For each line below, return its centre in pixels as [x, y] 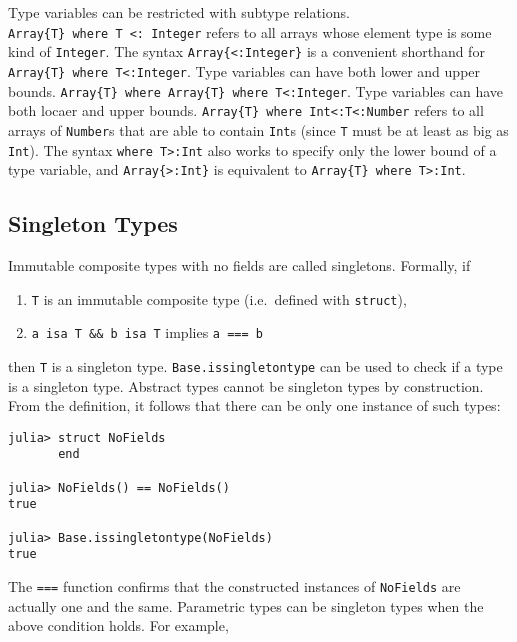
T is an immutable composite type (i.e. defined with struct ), [219, 298]
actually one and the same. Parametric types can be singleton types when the [246, 605]
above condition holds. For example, [118, 625]
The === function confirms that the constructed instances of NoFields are [234, 586]
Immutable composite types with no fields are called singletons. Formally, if [239, 265]
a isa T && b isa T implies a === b [147, 332]
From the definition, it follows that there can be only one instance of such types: [254, 405]
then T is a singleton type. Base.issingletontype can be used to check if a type [255, 365]
